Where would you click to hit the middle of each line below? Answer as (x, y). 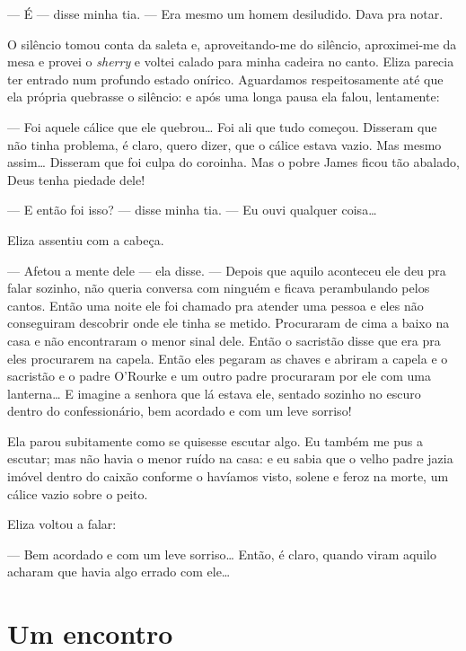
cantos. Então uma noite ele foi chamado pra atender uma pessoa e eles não (215, 305)
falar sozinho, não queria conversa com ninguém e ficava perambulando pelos (219, 288)
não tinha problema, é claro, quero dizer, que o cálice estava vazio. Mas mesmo (224, 144)
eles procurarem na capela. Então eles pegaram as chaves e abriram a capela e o (228, 358)
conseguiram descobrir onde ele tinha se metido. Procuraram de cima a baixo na (229, 323)
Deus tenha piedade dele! (76, 179)
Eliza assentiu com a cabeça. (86, 239)
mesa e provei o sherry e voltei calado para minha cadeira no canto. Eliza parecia (231, 62)
